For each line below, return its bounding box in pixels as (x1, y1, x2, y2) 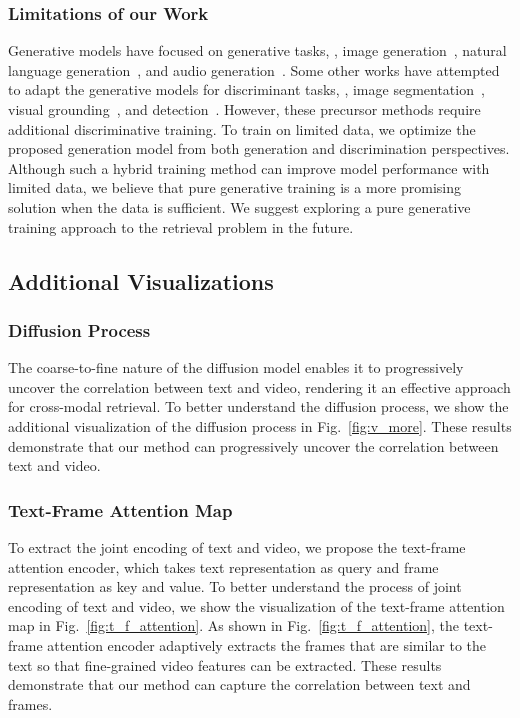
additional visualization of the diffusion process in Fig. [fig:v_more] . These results (8, 415, 512, 436)
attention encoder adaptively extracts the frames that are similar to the (47, 634, 487, 655)
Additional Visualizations (8, 265, 274, 296)
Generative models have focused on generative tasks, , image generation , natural (8, 40, 507, 61)
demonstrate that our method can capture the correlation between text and (8, 674, 471, 695)
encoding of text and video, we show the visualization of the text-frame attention (8, 595, 505, 616)
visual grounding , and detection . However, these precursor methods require (8, 99, 481, 119)
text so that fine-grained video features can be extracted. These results (8, 654, 442, 675)
